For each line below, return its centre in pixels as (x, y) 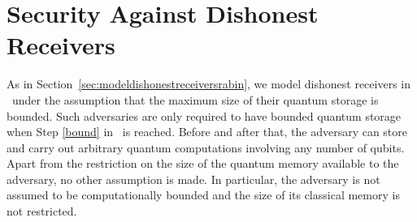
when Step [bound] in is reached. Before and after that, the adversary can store (207, 132)
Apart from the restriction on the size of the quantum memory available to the (203, 163)
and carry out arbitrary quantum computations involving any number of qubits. (206, 147)
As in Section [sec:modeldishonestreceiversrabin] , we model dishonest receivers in (209, 84)
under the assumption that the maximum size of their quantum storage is (195, 99)
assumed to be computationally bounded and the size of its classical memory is (203, 195)
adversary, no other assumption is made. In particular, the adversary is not (193, 179)
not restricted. (42, 211)
